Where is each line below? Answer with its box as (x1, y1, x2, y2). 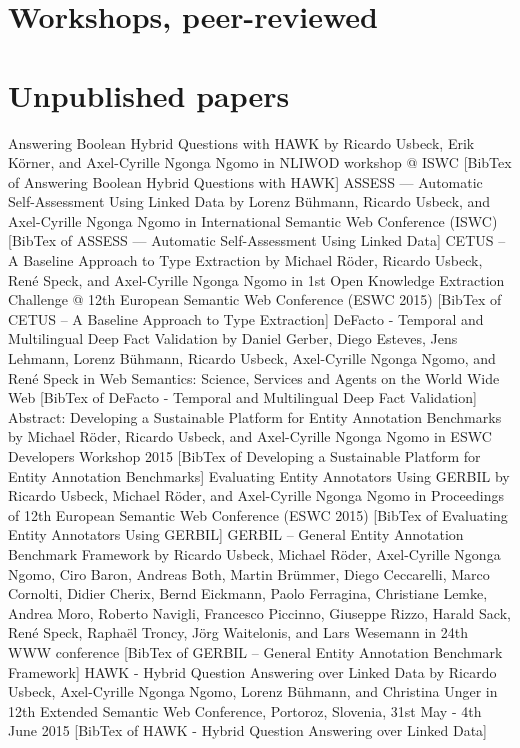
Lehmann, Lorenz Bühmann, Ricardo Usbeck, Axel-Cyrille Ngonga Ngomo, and (8, 348, 496, 369)
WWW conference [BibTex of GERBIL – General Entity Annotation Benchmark (8, 641, 503, 662)
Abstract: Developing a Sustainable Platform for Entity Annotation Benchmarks (8, 406, 502, 427)
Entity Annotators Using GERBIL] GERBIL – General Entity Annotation (8, 524, 464, 545)
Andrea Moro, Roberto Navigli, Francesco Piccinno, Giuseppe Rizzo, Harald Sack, (8, 602, 511, 623)
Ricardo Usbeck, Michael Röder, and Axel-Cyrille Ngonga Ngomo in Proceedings (8, 485, 504, 506)
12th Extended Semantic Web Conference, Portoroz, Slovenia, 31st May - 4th (8, 700, 482, 721)
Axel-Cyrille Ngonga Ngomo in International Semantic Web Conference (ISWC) (8, 210, 498, 231)
